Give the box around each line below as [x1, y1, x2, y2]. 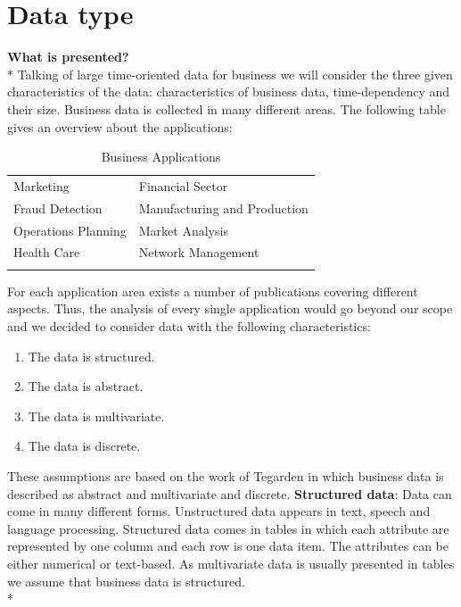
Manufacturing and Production [138, 198, 309, 217]
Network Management [138, 243, 259, 262]
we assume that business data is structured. [7, 571, 245, 590]
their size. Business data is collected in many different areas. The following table [7, 99, 446, 118]
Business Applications [101, 147, 221, 166]
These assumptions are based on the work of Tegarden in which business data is [7, 466, 444, 485]
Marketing [13, 176, 70, 195]
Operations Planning [13, 220, 127, 239]
